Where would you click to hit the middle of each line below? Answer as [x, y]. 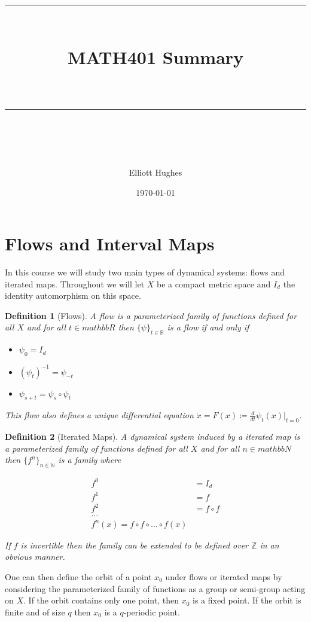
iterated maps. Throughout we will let [75, 284]
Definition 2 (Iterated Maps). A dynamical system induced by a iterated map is [153, 436]
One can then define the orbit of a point [78, 576]
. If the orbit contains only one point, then [101, 600]
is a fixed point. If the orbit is [247, 600]
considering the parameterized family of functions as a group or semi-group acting [155, 588]
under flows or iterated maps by [224, 576]
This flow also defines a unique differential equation [99, 415]
